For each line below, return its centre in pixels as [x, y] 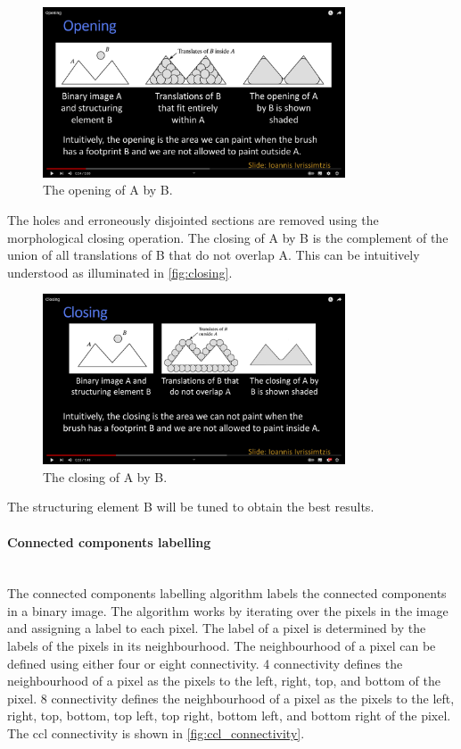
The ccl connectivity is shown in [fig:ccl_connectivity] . [156, 733]
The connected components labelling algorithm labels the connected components [227, 593]
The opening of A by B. [108, 190]
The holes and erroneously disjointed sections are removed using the [193, 219]
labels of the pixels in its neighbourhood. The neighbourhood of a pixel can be [222, 646]
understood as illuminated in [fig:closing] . [120, 272]
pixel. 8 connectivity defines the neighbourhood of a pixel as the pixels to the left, [231, 698]
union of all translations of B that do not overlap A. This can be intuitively [214, 255]
